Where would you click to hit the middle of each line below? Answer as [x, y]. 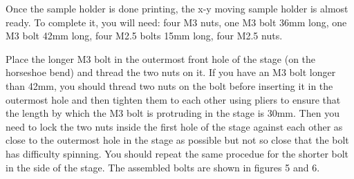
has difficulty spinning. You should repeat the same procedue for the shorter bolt [177, 153]
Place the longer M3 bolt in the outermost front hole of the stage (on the [161, 58]
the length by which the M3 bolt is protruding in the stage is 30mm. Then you [173, 113]
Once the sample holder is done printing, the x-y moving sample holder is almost [177, 8]
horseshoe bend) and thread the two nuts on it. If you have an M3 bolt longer [171, 72]
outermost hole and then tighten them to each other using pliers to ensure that [173, 99]
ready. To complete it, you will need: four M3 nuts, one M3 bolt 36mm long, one [176, 22]
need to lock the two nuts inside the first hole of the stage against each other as [174, 126]
